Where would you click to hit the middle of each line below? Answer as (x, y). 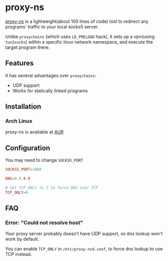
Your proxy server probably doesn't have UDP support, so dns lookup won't (84, 234)
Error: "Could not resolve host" (44, 223)
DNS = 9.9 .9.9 (18, 179)
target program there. (27, 47)
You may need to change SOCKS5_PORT (44, 160)
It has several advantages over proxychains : (51, 76)
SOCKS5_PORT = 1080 (23, 170)
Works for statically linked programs (50, 91)
